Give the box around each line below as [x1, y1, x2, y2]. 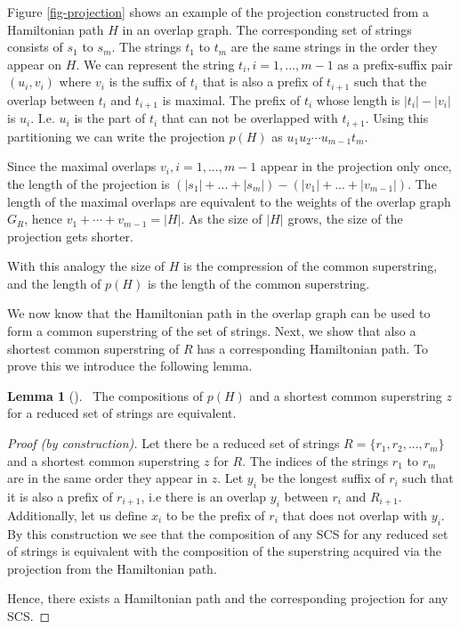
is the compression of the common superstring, [183, 257, 438, 275]
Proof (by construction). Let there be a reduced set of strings [7, 434, 340, 453]
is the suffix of [109, 72, 187, 91]
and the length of [7, 274, 101, 292]
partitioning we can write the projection [7, 127, 225, 145]
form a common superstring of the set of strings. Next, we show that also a [7, 322, 416, 340]
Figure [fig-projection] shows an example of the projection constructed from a [7, 3, 429, 20]
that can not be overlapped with [161, 109, 338, 127]
